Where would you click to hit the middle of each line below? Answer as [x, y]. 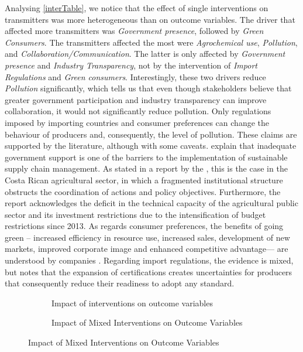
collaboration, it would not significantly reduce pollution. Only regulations [138, 111]
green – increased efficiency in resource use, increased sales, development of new [147, 237]
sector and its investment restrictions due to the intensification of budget [135, 214]
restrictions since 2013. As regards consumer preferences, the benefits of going [144, 226]
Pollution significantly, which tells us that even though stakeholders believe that [148, 88]
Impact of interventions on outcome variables [132, 303]
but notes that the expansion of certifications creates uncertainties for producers [149, 271]
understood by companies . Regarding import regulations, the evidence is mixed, [149, 260]
